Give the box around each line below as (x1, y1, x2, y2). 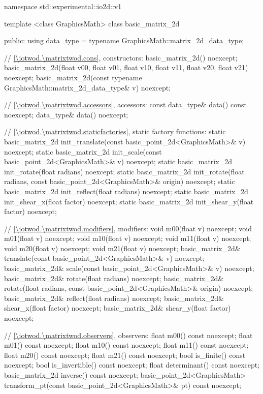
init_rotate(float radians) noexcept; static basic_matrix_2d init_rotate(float (4, 166, 245, 176)
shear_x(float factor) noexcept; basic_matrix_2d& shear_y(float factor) (4, 302, 231, 313)
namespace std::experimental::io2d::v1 (4, 1, 122, 11)
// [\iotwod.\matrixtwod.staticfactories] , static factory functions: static (4, 126, 226, 137)
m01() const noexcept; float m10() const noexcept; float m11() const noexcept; (4, 340, 249, 350)
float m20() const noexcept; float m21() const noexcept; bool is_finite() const (4, 349, 246, 360)
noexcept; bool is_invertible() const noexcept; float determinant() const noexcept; (4, 359, 260, 370)
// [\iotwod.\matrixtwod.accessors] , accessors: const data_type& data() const (4, 99, 247, 110)
